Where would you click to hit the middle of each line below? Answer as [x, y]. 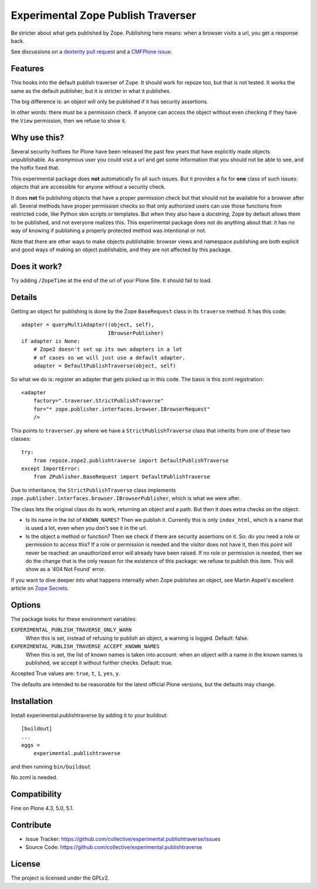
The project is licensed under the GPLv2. [60, 878]
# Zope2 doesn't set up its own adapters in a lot [108, 349]
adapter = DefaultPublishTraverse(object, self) [104, 366]
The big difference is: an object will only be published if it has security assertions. [109, 102]
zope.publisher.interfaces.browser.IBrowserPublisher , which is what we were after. [126, 498]
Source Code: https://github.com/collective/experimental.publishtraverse [114, 847]
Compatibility [36, 794]
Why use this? [38, 137]
